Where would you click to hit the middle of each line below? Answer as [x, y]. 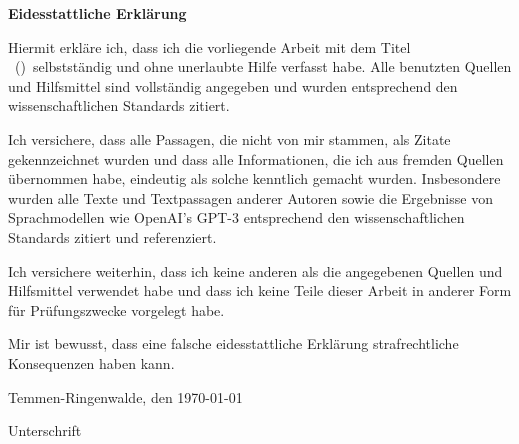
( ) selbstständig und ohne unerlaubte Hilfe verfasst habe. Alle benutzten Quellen [263, 66]
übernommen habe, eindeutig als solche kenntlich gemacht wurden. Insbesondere [254, 178]
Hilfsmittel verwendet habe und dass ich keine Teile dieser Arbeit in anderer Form [260, 290]
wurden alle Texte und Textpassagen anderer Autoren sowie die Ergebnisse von [250, 197]
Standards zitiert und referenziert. [112, 236]
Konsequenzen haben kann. [91, 362]
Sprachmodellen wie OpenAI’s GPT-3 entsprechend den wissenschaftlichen [236, 217]
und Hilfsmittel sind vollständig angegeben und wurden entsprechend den [233, 85]
